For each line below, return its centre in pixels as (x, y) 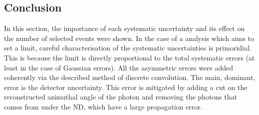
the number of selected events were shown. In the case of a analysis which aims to (129, 38)
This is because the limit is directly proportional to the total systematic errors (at (129, 57)
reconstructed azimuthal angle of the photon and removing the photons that (121, 97)
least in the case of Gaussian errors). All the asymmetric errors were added (119, 67)
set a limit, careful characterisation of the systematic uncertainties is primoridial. (128, 48)
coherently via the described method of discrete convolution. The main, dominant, (130, 77)
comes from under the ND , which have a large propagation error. (103, 106)
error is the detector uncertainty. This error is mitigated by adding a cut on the (126, 87)
